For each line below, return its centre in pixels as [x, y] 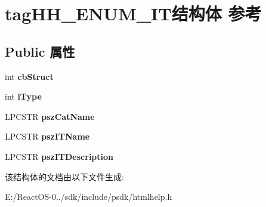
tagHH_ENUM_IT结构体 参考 [133, 13]
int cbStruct [29, 76]
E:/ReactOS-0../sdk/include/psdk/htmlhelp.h [89, 197]
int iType [23, 96]
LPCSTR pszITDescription [59, 156]
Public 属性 [40, 51]
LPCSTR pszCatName [50, 116]
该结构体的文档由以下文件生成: [64, 176]
